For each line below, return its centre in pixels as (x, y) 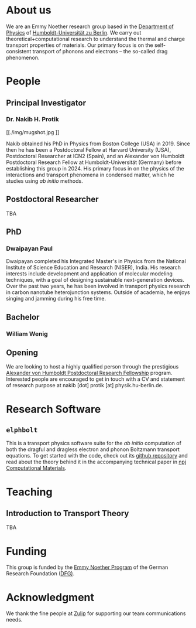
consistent (19, 51)
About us (29, 10)
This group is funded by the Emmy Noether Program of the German (87, 567)
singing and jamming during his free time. (56, 299)
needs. (14, 620)
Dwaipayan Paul (30, 248)
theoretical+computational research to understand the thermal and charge (96, 39)
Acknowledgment (50, 597)
